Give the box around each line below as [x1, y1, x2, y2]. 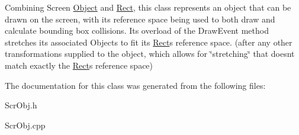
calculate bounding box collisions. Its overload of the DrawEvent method [5, 24, 269, 37]
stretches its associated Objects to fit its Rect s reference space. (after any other [5, 36, 292, 48]
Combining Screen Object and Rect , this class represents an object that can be [5, 1, 291, 13]
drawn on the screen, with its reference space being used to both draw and [5, 12, 275, 25]
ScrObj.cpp [5, 118, 46, 131]
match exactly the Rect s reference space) [5, 59, 153, 71]
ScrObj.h [5, 99, 37, 111]
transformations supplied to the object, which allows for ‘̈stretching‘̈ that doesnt [5, 47, 295, 60]
